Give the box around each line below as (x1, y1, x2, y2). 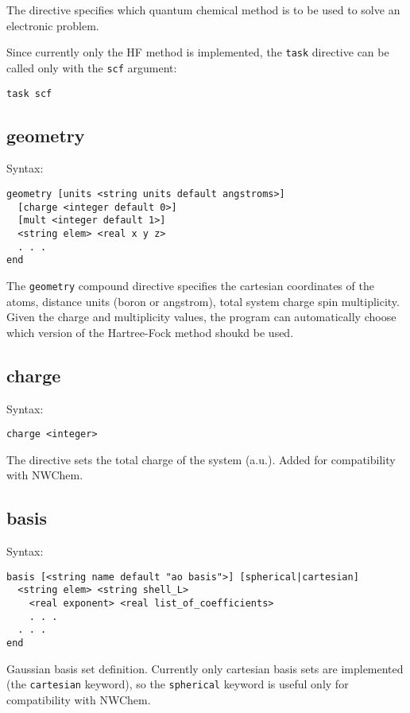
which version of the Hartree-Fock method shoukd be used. (6, 324, 294, 340)
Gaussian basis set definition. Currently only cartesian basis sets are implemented (6, 660, 404, 676)
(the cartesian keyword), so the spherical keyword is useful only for (6, 676, 349, 692)
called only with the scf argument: (6, 59, 177, 76)
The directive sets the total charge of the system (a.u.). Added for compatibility (6, 451, 396, 467)
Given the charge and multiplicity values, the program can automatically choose (6, 308, 396, 325)
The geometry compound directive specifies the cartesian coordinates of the (6, 277, 374, 293)
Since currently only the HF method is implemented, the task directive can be (6, 44, 389, 60)
